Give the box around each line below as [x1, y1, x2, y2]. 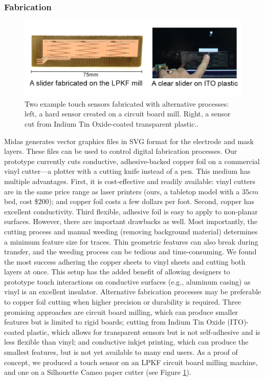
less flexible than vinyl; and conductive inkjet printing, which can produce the [4, 336, 249, 347]
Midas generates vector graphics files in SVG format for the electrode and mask [4, 135, 254, 146]
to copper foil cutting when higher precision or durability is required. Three [4, 296, 241, 307]
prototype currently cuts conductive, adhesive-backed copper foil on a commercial [4, 155, 260, 166]
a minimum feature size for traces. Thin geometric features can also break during [4, 236, 258, 247]
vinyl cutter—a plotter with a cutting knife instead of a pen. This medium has [4, 166, 251, 176]
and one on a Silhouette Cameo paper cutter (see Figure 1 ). [4, 367, 191, 377]
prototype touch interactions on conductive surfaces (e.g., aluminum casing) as [4, 276, 251, 287]
